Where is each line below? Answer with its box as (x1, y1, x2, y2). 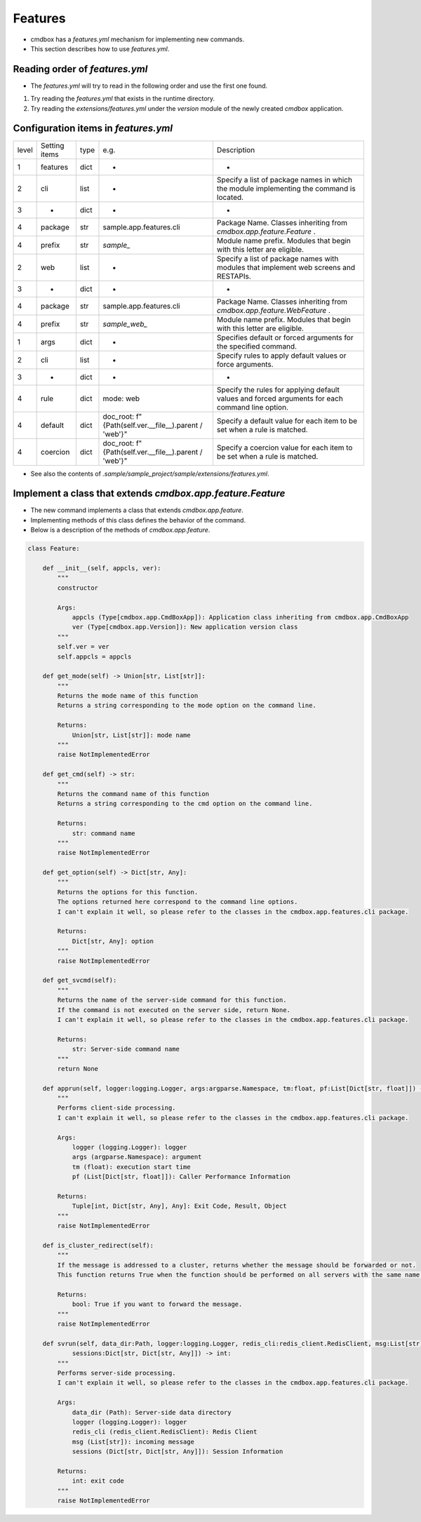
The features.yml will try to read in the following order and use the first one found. (30, 81, 268, 90)
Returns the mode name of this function (57, 692, 199, 700)
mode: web (102, 393, 140, 403)
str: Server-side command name (72, 1045, 180, 1053)
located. (216, 192, 244, 202)
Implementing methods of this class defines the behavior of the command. (30, 516, 246, 524)
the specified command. (216, 341, 298, 351)
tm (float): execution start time (72, 1163, 191, 1171)
